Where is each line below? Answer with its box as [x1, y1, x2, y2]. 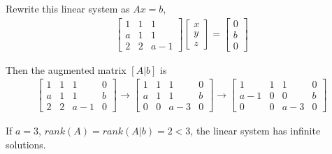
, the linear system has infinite [190, 123, 321, 138]
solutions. [6, 137, 46, 152]
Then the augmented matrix [6, 62, 127, 77]
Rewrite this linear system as [6, 1, 130, 15]
